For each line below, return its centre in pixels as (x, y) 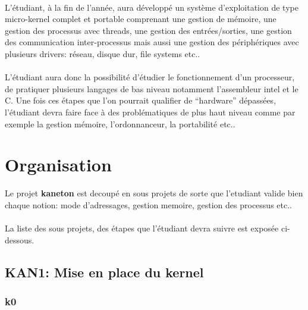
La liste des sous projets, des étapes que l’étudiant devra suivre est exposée (142, 228)
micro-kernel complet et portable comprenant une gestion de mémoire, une (141, 19)
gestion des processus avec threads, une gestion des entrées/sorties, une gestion (148, 30)
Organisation (58, 165)
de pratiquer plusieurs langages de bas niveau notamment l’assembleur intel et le (152, 88)
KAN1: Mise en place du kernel (104, 272)
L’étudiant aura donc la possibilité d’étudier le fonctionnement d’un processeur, (150, 77)
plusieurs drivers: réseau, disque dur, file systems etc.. (103, 53)
